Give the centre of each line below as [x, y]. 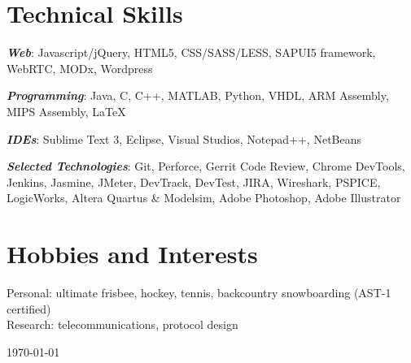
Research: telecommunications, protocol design [122, 324]
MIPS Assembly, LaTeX [66, 111]
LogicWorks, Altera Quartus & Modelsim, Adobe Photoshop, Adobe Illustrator [204, 198]
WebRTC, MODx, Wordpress [80, 68]
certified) [29, 308]
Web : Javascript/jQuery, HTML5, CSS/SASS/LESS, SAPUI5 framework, [191, 52]
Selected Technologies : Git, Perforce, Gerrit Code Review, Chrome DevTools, [206, 166]
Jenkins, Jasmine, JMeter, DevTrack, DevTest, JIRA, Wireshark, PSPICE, [194, 181]
